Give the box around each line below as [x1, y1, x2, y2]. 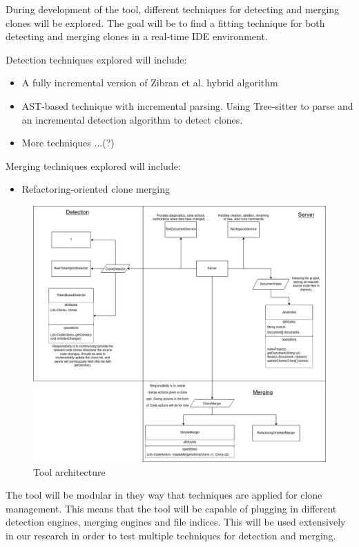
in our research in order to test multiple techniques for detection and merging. [6, 528, 336, 542]
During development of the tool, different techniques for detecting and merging [6, 2, 340, 16]
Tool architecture [33, 464, 106, 479]
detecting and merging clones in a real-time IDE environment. [6, 29, 268, 44]
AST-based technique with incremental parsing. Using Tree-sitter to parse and [21, 98, 353, 113]
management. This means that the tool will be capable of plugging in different [6, 501, 337, 515]
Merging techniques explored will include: [6, 158, 181, 173]
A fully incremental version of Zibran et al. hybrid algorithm [21, 75, 278, 90]
